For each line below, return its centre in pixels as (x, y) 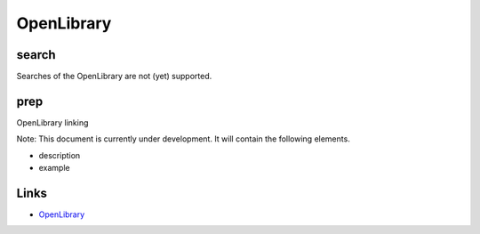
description (60, 155)
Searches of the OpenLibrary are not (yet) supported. (114, 77)
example (54, 168)
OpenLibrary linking (52, 122)
